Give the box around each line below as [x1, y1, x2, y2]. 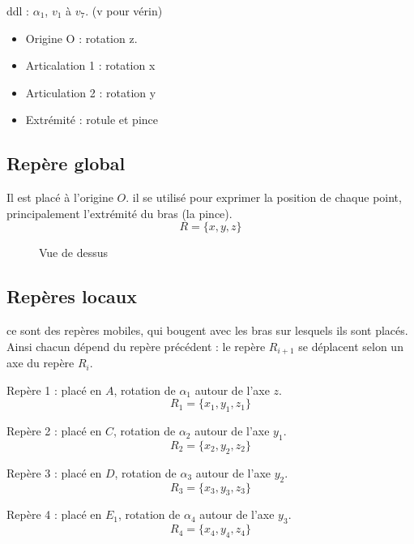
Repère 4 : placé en [6, 506, 102, 523]
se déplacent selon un [298, 337, 403, 354]
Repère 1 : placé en [6, 381, 102, 398]
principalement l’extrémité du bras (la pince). [6, 204, 233, 221]
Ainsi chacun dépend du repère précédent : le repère [6, 337, 266, 354]
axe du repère [6, 354, 75, 371]
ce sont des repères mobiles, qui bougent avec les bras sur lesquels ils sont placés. [6, 322, 408, 339]
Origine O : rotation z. [25, 29, 138, 46]
